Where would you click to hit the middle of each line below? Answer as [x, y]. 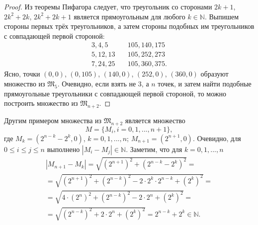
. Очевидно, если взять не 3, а [103, 84]
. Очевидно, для [217, 138]
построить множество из [41, 103]
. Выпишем [222, 16]
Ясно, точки [22, 74]
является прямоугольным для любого [129, 16]
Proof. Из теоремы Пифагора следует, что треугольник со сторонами [108, 6]
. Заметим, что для [154, 149]
